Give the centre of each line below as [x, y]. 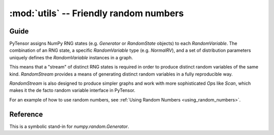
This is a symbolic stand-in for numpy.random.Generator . [69, 126]
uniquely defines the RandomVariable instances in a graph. [71, 57]
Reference [26, 114]
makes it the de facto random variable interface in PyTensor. [72, 90]
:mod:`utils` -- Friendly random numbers [97, 13]
